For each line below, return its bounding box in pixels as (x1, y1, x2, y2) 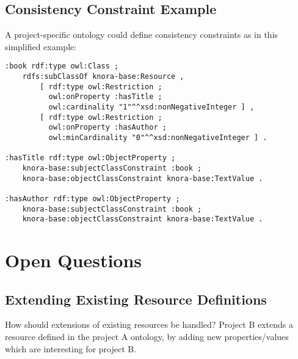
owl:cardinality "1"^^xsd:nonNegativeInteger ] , (48, 103, 255, 112)
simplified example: (5, 40, 77, 53)
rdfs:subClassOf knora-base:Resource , (22, 72, 184, 81)
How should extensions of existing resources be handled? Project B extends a (5, 318, 293, 331)
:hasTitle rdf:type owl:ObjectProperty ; (5, 154, 176, 163)
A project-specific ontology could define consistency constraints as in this (5, 28, 278, 41)
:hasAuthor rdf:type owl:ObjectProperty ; (5, 194, 180, 203)
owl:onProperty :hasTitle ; (48, 92, 162, 102)
